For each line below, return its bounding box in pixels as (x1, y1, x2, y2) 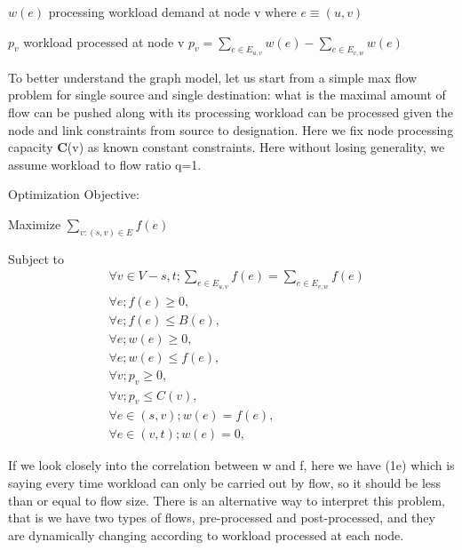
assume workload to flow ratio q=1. (8, 155, 202, 173)
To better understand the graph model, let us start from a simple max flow (8, 68, 418, 86)
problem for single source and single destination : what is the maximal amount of (8, 85, 446, 104)
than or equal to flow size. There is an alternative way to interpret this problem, (8, 490, 446, 509)
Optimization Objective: (8, 185, 139, 203)
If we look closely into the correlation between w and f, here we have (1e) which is (8, 456, 455, 474)
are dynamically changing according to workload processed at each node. (8, 525, 404, 544)
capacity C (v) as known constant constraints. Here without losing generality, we (8, 138, 445, 156)
